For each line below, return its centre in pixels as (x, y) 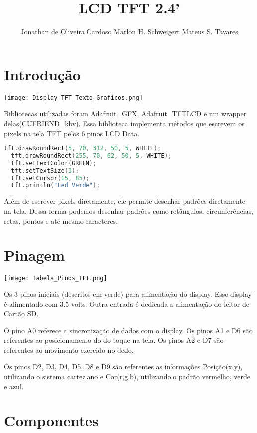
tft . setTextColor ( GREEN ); (54, 163)
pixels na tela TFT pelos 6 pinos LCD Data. (72, 133)
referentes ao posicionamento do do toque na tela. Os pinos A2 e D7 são (114, 340)
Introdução (42, 74)
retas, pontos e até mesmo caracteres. (61, 220)
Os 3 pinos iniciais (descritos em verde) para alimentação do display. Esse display (128, 294)
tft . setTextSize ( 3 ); (45, 171)
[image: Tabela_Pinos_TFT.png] (56, 278)
